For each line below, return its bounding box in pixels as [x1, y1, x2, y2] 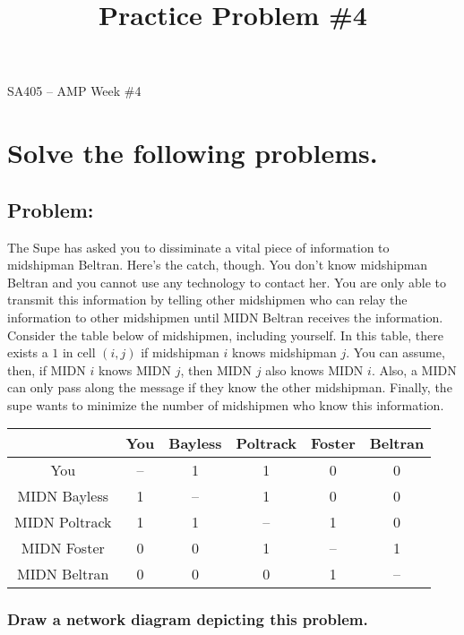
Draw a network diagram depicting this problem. [7, 608, 368, 631]
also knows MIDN [265, 360, 364, 379]
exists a [7, 343, 48, 362]
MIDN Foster [21, 537, 105, 559]
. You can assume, [346, 343, 445, 362]
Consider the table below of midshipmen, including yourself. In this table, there [7, 325, 443, 344]
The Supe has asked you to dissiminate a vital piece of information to [7, 237, 390, 256]
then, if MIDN [7, 360, 86, 379]
